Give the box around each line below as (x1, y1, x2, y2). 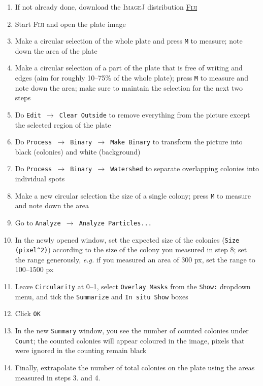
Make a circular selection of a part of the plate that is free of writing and (15, 62, 243, 73)
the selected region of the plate (15, 119, 111, 130)
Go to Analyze (15, 217, 61, 227)
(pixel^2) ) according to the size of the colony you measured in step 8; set (15, 244, 247, 255)
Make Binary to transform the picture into (110, 136, 243, 147)
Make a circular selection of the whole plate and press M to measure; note (15, 35, 243, 46)
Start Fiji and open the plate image (15, 18, 126, 29)
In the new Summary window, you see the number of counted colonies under (15, 325, 249, 335)
